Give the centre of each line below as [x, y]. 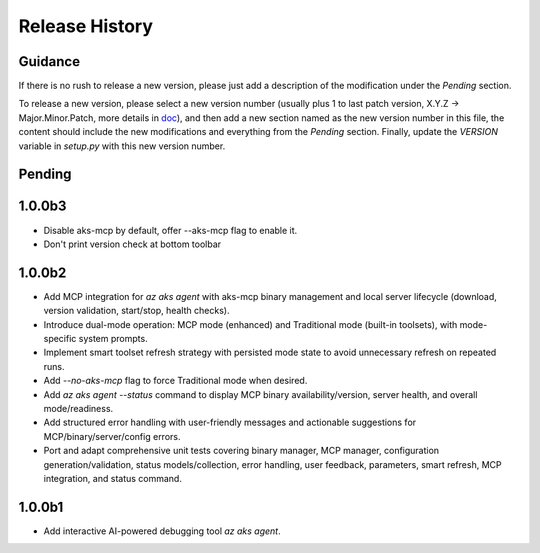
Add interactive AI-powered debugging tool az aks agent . [162, 531]
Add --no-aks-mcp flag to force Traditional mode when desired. [175, 381]
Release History [86, 26]
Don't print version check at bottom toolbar [132, 244]
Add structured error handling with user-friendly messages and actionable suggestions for [230, 422]
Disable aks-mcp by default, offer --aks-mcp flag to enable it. [170, 230]
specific [60, 339]
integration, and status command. [112, 478]
